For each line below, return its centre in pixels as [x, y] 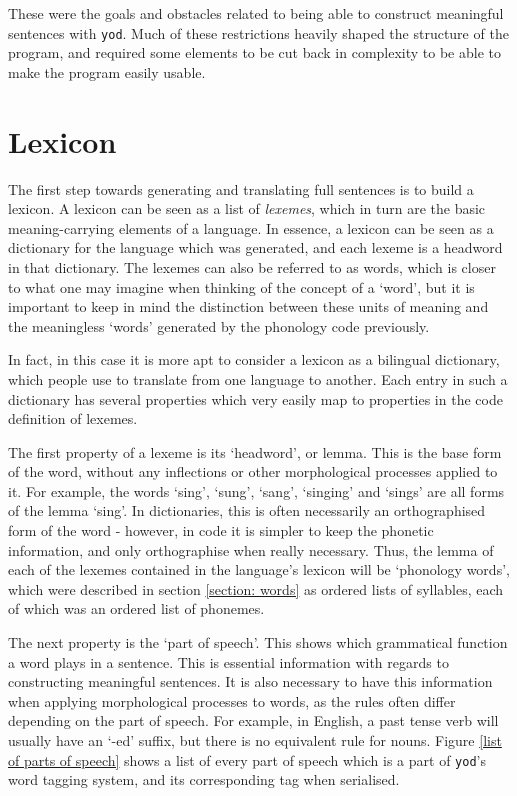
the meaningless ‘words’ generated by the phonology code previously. [219, 325]
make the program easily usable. [107, 71]
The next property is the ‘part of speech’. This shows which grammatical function [258, 642]
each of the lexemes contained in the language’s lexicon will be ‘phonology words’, [259, 569]
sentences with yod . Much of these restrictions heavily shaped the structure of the [258, 32]
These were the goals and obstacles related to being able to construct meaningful [256, 13]
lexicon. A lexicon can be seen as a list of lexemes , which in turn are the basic [247, 208]
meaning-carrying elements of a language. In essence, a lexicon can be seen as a [251, 227]
